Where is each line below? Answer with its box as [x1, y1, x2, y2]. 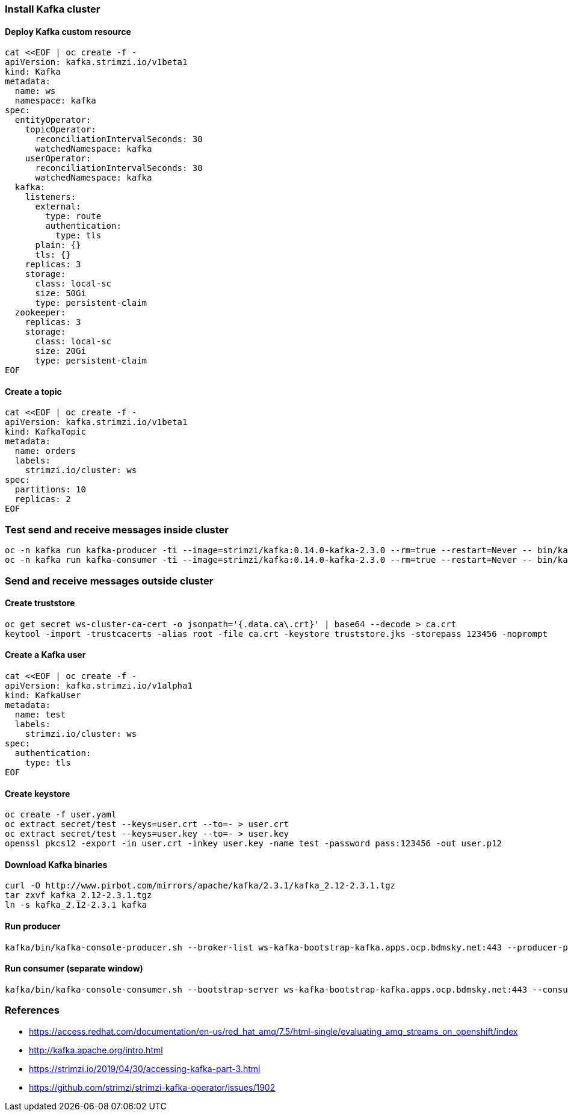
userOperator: [25, 153, 91, 164]
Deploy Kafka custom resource [5, 26, 131, 37]
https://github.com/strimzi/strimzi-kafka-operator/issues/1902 [29, 1082, 276, 1093]
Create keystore [5, 788, 70, 799]
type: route [45, 211, 102, 222]
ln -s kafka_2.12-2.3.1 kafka [5, 900, 147, 910]
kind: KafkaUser [5, 690, 81, 700]
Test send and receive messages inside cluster [5, 523, 229, 536]
